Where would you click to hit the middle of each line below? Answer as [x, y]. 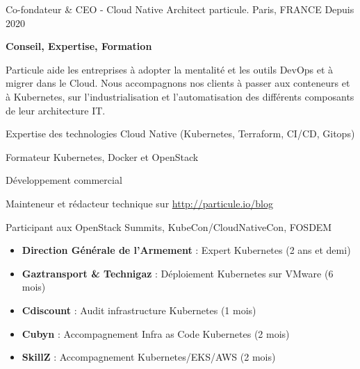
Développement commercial [64, 180]
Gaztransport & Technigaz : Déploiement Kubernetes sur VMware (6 [178, 273]
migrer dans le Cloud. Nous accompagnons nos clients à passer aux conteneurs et [178, 83]
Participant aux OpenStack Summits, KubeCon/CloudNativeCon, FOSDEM [169, 226]
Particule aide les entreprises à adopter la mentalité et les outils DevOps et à [170, 69]
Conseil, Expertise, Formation [79, 46]
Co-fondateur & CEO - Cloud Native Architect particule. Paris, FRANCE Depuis [180, 9]
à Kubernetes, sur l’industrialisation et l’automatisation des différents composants [180, 96]
